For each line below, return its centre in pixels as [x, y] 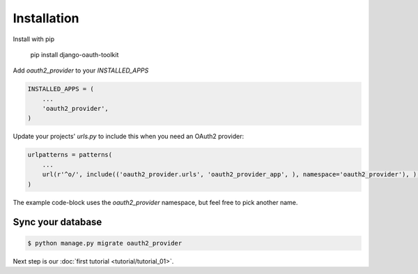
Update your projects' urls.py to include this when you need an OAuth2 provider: [129, 137]
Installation [46, 18]
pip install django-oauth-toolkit [75, 54]
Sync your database [57, 222]
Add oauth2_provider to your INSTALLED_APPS [81, 70]
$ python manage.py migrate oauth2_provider [105, 243]
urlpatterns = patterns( [70, 155]
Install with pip [34, 39]
